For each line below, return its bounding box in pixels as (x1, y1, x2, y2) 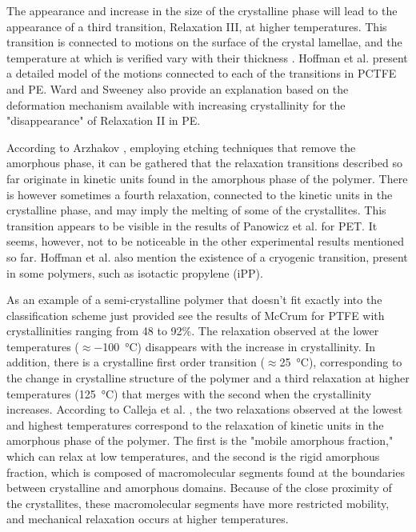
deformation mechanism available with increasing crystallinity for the (6, 96, 346, 113)
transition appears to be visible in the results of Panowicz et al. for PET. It (6, 217, 378, 234)
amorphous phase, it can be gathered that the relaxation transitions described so (6, 154, 402, 171)
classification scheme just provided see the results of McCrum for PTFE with (6, 306, 385, 323)
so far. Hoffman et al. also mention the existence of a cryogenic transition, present (6, 248, 408, 265)
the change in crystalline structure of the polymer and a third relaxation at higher (6, 370, 410, 386)
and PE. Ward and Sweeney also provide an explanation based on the (6, 80, 349, 97)
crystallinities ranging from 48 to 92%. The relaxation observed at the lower (6, 322, 379, 339)
